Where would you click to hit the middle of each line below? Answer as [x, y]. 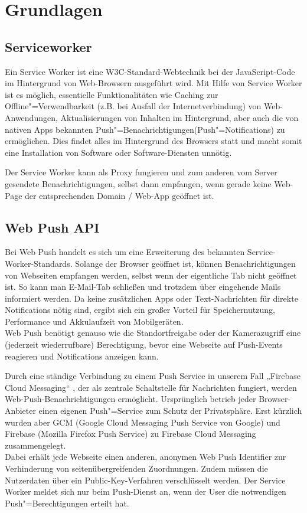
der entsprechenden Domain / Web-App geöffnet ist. [120, 195]
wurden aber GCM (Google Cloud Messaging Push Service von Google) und [143, 422]
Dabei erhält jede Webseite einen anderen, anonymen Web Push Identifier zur [146, 457]
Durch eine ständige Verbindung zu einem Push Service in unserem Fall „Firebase [153, 376]
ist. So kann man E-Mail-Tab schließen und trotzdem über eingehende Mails [143, 287]
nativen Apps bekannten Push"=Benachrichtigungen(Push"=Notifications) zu [145, 129]
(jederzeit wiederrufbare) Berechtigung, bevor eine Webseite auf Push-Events [144, 344]
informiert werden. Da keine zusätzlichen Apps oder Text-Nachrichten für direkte [151, 298]
